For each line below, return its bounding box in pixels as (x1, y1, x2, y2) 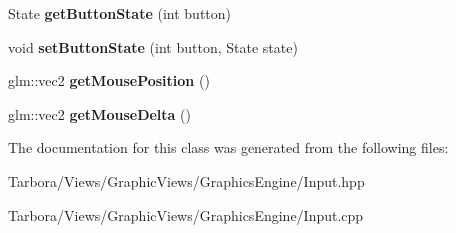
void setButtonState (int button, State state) (8, 36, 298, 57)
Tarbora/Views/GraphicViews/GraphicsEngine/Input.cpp (8, 204, 364, 225)
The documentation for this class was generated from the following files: (8, 137, 449, 158)
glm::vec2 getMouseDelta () (8, 103, 191, 124)
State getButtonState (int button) (8, 3, 232, 23)
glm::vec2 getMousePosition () (8, 70, 210, 91)
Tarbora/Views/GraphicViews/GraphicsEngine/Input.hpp (8, 170, 365, 191)
